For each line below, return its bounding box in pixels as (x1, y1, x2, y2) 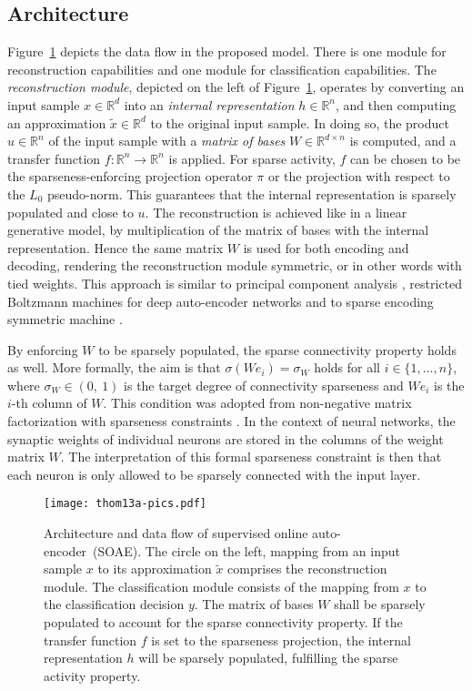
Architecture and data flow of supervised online (44, 523, 308, 543)
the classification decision (44, 594, 185, 614)
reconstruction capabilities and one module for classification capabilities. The (7, 59, 437, 78)
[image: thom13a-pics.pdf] (44, 497, 206, 511)
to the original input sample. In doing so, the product (150, 113, 449, 132)
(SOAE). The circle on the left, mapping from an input (93, 541, 400, 560)
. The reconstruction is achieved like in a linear (145, 202, 407, 221)
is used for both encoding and (243, 238, 409, 257)
